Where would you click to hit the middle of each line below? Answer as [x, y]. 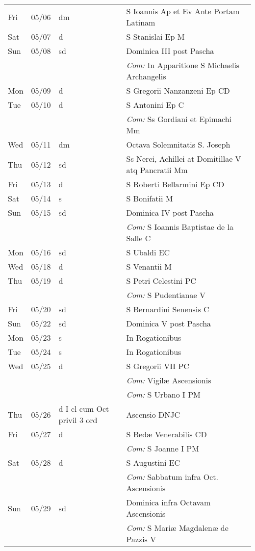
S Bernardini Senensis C [168, 309]
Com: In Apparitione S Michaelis [183, 65]
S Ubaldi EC [148, 252]
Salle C [139, 238]
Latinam [141, 22]
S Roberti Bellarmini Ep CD [175, 184]
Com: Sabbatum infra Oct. [172, 477]
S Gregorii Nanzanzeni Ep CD [178, 90]
